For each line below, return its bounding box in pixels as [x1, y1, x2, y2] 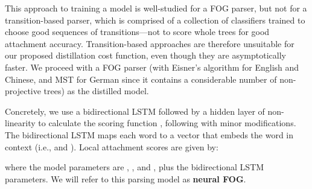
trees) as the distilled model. [43, 85, 149, 97]
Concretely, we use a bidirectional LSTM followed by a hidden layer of [5, 104, 265, 117]
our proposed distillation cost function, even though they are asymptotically [5, 49, 286, 62]
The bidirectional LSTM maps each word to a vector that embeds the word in [5, 128, 294, 141]
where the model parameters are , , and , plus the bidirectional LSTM [5, 161, 264, 173]
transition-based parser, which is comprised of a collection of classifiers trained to [5, 13, 305, 26]
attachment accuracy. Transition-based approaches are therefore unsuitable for [5, 37, 294, 50]
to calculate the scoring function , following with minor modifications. [38, 117, 296, 129]
